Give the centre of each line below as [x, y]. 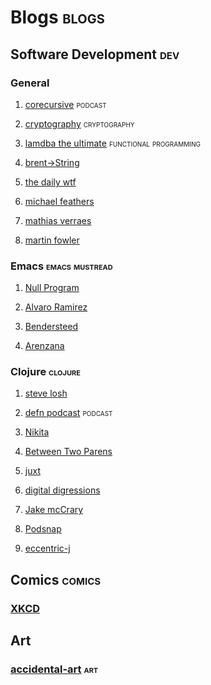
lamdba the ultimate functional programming [112, 143]
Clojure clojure [45, 372]
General [30, 83]
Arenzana [44, 346]
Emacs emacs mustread [61, 266]
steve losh [46, 393]
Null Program [52, 288]
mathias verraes [58, 220]
